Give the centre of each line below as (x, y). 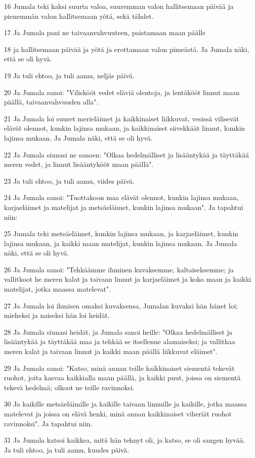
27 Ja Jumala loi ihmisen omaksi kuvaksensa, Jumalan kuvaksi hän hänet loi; (121, 305)
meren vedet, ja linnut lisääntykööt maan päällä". (79, 164)
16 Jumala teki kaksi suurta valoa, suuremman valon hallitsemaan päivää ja (119, 6)
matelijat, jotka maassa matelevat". (58, 289)
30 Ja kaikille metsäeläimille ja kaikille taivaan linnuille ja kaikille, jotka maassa (126, 404)
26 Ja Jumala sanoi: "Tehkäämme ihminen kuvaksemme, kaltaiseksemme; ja (119, 269)
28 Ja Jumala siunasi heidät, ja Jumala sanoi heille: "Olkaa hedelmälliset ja (118, 331)
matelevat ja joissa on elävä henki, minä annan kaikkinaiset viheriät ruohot (118, 413)
